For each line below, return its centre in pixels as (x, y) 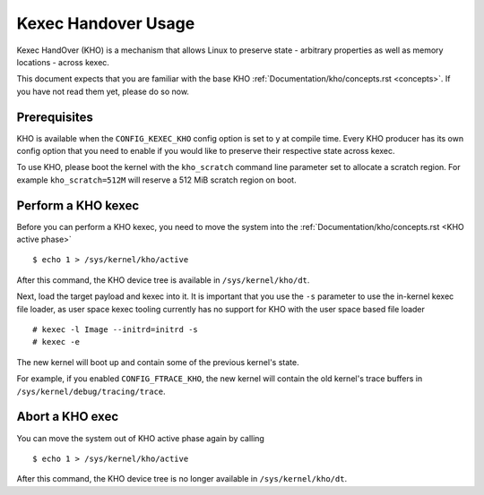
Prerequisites (55, 117)
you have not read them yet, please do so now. (103, 91)
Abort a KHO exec (68, 417)
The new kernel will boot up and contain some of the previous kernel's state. (158, 362)
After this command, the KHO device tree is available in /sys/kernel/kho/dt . (163, 280)
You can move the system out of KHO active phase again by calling (140, 438)
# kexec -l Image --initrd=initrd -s (116, 330)
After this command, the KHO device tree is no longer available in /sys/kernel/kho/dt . (182, 479)
